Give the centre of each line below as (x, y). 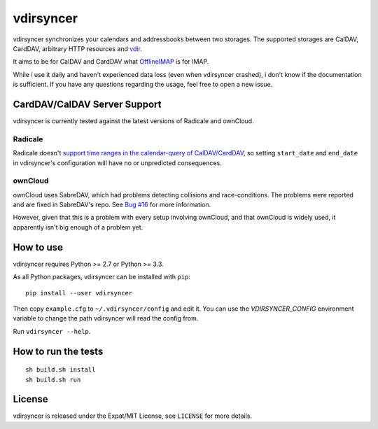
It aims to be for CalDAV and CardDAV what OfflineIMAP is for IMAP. (111, 62)
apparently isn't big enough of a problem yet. (78, 227)
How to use (38, 247)
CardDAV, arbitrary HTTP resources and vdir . (78, 48)
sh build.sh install (61, 370)
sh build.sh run (53, 379)
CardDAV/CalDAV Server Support (87, 104)
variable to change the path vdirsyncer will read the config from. (106, 318)
